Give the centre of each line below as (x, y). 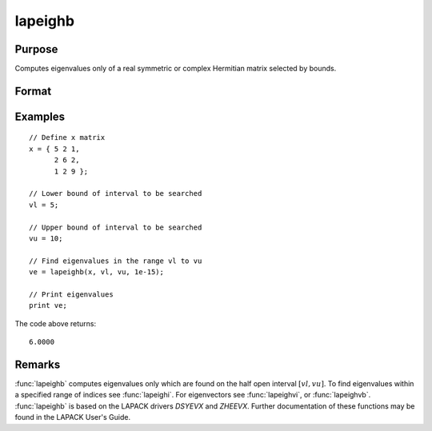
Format (33, 91)
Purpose (36, 49)
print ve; (48, 305)
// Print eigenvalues (71, 294)
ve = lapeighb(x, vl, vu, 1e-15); (96, 272)
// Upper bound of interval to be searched (116, 227)
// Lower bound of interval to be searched (116, 194)
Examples (40, 116)
